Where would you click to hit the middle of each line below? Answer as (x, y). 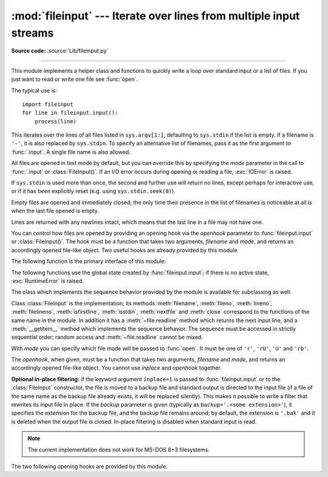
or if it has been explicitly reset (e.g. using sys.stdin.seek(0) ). (93, 191)
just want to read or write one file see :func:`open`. (75, 79)
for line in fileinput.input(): (70, 113)
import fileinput (48, 104)
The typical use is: (34, 90)
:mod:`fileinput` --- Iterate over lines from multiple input (155, 16)
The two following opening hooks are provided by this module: (90, 466)
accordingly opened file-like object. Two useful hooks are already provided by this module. (125, 250)
